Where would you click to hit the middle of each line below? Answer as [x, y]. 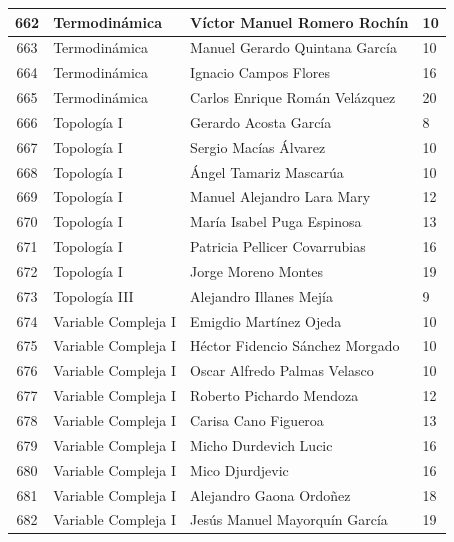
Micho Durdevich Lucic [261, 444]
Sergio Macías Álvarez [258, 146]
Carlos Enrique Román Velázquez [293, 97]
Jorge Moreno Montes [257, 270]
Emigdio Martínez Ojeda [266, 320]
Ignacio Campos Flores [260, 72]
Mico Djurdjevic [239, 469]
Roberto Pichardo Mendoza [274, 395]
